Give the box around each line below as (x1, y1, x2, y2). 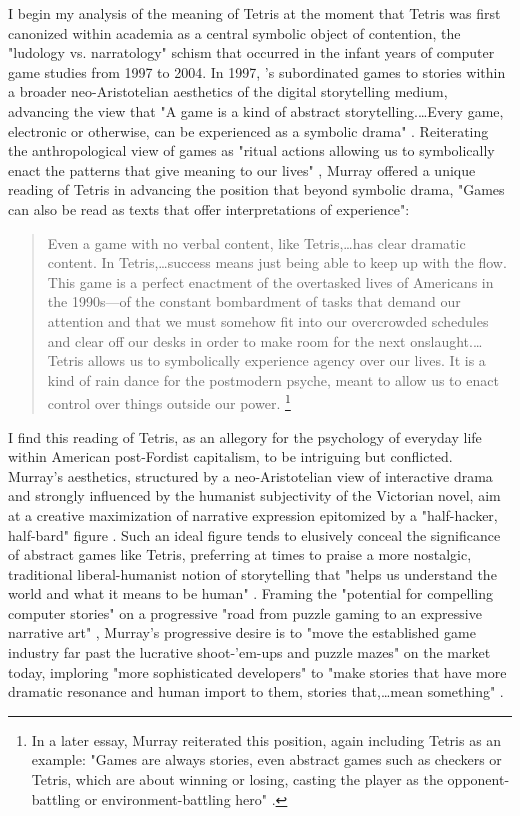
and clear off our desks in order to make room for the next (47, 330, 406, 351)
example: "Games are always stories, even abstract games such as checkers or (31, 749, 502, 770)
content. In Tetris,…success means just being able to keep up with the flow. (47, 252, 507, 273)
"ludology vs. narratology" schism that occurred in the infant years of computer (8, 42, 495, 63)
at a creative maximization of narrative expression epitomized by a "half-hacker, (8, 504, 498, 525)
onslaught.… (410, 330, 483, 351)
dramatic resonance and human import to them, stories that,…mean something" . (8, 681, 504, 702)
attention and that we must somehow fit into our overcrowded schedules (47, 310, 489, 331)
